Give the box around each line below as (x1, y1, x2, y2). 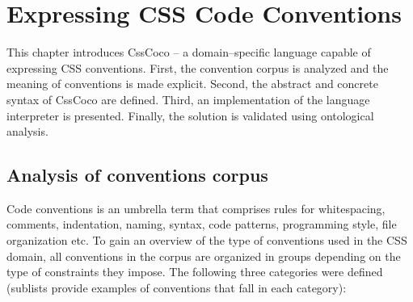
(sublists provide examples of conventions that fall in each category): (6, 279, 347, 296)
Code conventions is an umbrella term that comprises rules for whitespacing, (6, 199, 386, 216)
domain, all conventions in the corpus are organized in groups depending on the (6, 247, 401, 264)
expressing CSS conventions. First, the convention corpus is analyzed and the (6, 59, 389, 76)
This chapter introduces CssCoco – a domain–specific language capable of (6, 44, 371, 61)
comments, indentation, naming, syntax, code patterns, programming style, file (6, 216, 397, 233)
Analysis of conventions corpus (6, 162, 268, 187)
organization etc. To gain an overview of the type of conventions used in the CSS (6, 232, 407, 249)
